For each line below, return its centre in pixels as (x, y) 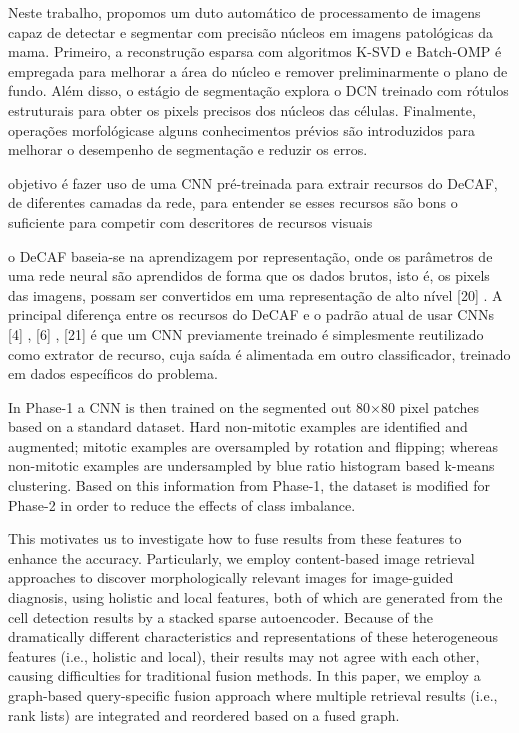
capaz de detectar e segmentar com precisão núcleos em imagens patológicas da (250, 31)
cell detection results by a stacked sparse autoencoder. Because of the (220, 616)
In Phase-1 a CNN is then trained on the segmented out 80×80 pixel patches (244, 406)
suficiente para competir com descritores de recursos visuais (190, 221)
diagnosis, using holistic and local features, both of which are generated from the (255, 597)
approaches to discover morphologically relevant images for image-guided (231, 577)
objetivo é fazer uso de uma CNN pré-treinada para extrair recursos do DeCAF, (253, 182)
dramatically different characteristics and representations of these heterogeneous (253, 636)
